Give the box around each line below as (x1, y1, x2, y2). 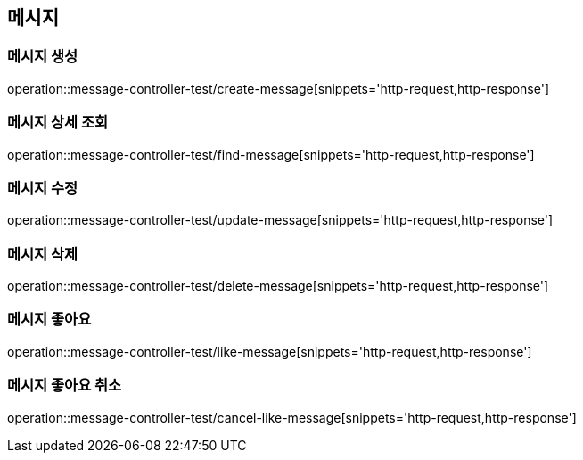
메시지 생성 (7, 47, 78, 66)
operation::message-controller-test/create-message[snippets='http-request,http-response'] (7, 80, 550, 96)
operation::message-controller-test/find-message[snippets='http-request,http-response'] (7, 146, 535, 162)
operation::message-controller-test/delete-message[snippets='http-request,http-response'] (7, 278, 549, 294)
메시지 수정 (7, 178, 78, 197)
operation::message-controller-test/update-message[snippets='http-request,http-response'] (7, 212, 554, 228)
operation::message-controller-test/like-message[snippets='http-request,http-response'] (7, 343, 532, 359)
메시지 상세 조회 (7, 113, 109, 132)
